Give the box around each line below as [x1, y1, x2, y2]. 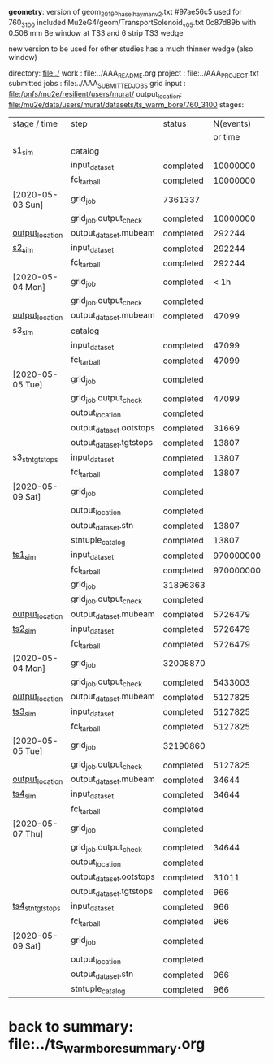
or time [213, 131, 240, 142]
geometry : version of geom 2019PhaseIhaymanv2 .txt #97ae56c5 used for [8, 7, 242, 19]
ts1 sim [12, 548, 37, 562]
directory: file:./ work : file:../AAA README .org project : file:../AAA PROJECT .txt [8, 68, 260, 80]
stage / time [12, 118, 58, 129]
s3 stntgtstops [12, 451, 58, 465]
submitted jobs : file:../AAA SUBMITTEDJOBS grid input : [8, 79, 187, 90]
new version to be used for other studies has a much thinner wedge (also [8, 44, 253, 54]
